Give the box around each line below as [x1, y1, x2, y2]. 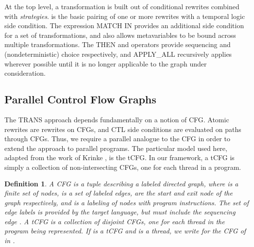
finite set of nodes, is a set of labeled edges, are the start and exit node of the [4, 188, 233, 198]
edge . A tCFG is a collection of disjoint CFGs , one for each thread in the [4, 216, 225, 226]
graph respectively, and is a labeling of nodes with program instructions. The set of [4, 197, 249, 207]
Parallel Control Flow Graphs [4, 92, 156, 107]
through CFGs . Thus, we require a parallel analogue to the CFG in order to [4, 133, 230, 144]
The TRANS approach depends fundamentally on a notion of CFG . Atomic [4, 114, 229, 124]
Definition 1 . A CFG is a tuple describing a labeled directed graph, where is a [4, 178, 238, 188]
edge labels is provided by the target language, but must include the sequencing [4, 207, 236, 217]
